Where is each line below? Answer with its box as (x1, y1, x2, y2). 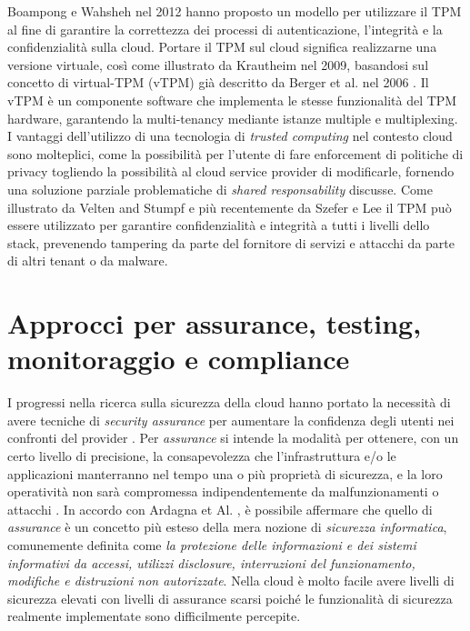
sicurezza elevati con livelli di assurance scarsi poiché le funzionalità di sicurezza (7, 588, 453, 607)
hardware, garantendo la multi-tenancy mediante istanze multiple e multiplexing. (7, 108, 458, 127)
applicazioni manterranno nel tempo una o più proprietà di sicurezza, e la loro (7, 464, 443, 483)
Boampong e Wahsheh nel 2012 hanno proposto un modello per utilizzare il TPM (7, 2, 462, 20)
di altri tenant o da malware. (7, 251, 168, 270)
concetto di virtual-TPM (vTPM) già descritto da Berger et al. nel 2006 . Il (7, 73, 429, 92)
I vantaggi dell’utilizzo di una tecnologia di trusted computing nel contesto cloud (7, 126, 453, 145)
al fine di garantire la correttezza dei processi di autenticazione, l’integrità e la (7, 19, 443, 38)
